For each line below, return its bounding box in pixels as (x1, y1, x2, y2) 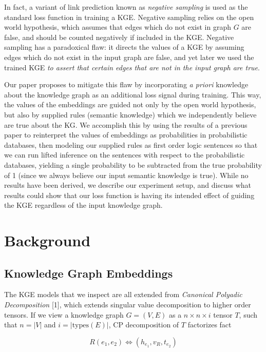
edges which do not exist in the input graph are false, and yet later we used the (4, 51, 254, 62)
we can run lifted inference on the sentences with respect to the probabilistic (4, 149, 245, 160)
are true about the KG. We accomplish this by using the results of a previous (4, 119, 248, 130)
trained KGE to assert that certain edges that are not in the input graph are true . (4, 62, 260, 72)
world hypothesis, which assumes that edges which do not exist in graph (4, 22, 231, 32)
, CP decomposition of (108, 319, 179, 330)
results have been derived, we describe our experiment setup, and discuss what (4, 180, 251, 190)
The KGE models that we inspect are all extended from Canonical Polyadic (4, 289, 242, 300)
